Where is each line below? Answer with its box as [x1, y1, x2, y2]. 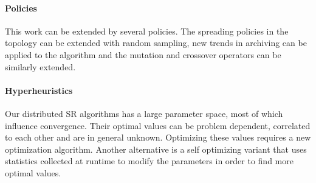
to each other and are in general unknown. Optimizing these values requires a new [5, 131, 311, 144]
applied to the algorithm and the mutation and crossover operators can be [5, 48, 281, 61]
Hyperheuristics [5, 84, 73, 96]
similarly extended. [5, 60, 76, 73]
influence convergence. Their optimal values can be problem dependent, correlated [5, 119, 311, 131]
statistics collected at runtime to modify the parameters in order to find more [5, 155, 294, 167]
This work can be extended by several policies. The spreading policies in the [5, 24, 289, 37]
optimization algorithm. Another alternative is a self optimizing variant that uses [5, 142, 307, 155]
